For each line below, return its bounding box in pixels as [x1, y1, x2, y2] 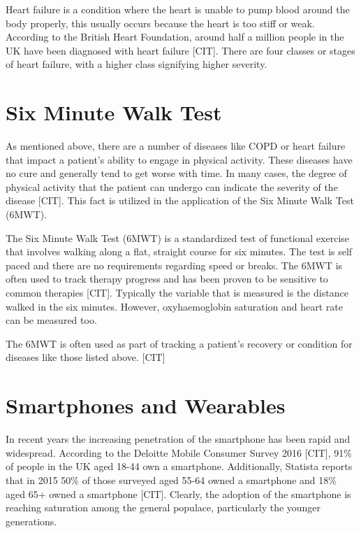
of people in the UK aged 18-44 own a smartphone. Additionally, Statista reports [6, 459, 353, 474]
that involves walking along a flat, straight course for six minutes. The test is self [6, 244, 353, 259]
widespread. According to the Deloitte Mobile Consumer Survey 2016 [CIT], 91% [6, 445, 352, 460]
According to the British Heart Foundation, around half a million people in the [6, 29, 344, 44]
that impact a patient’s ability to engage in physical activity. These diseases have [6, 152, 353, 166]
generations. [6, 513, 57, 528]
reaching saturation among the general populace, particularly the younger [6, 500, 321, 515]
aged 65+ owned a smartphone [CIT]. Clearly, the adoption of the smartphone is [6, 486, 351, 501]
